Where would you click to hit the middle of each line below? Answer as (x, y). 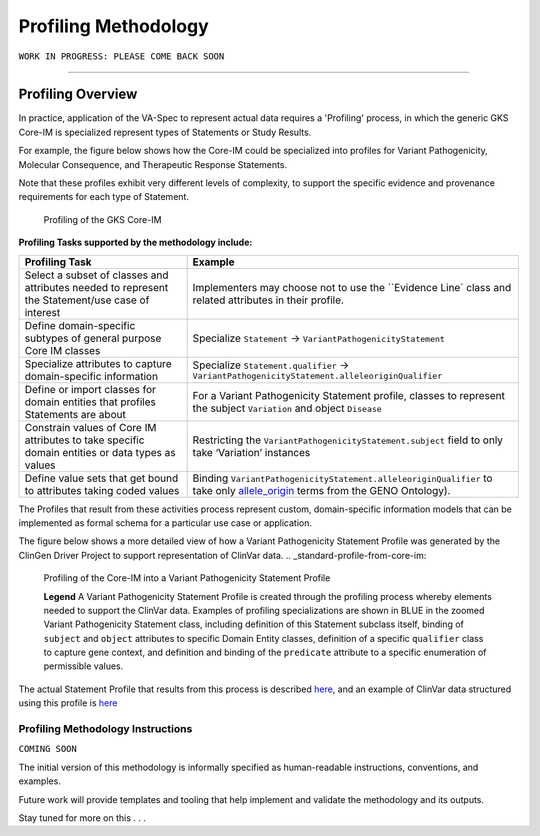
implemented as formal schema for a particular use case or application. (165, 522)
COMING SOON (47, 749)
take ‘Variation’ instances (251, 452)
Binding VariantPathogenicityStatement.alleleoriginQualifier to (342, 478)
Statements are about (75, 414)
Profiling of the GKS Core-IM (102, 219)
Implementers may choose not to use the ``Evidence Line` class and (352, 287)
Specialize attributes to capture (98, 363)
